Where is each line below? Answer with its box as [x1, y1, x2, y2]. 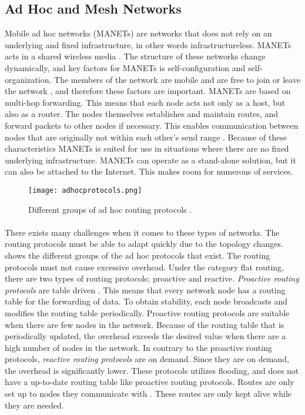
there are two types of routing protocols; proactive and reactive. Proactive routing [5, 272, 299, 285]
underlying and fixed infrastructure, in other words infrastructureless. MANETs [5, 38, 291, 51]
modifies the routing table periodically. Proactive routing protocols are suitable [5, 306, 290, 319]
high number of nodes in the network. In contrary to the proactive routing [5, 341, 272, 353]
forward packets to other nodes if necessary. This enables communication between [5, 119, 299, 131]
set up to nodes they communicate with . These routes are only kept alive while [5, 387, 292, 400]
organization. [5, 73, 52, 85]
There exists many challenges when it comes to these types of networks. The [5, 226, 280, 238]
